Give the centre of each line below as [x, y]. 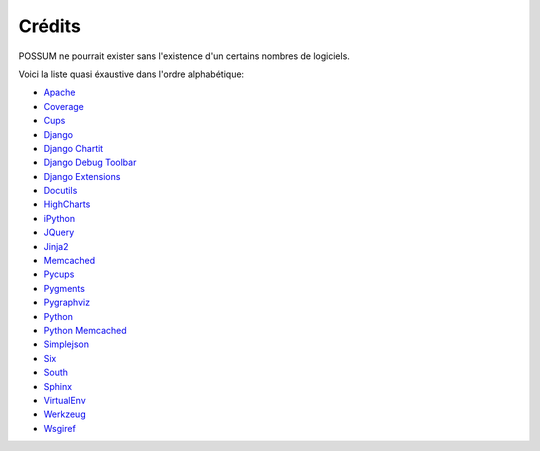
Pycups [59, 274]
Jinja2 [56, 246]
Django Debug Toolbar [90, 162]
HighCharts [67, 204]
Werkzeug [64, 414]
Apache [59, 92]
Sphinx [58, 386]
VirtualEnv [64, 400]
